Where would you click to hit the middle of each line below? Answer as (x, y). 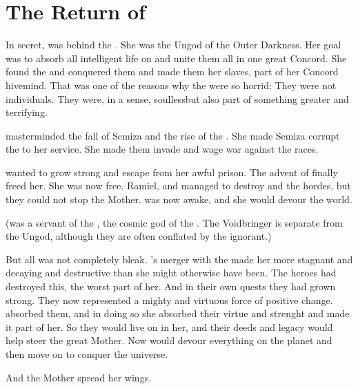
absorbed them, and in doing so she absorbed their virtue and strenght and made (178, 313)
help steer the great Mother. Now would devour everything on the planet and (169, 340)
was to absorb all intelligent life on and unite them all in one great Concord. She (176, 58)
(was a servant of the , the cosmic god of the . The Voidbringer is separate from (174, 222)
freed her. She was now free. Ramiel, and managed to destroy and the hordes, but (178, 186)
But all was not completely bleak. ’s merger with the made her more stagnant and (179, 259)
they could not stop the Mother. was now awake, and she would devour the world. (179, 199)
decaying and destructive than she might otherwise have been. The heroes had (171, 273)
